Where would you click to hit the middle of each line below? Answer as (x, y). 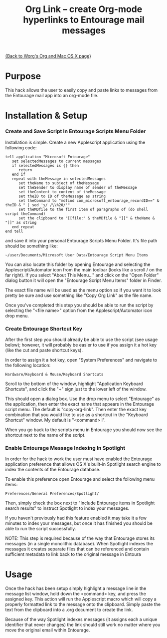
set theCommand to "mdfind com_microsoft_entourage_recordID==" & (89, 201)
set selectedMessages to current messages (56, 161)
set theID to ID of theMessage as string (62, 196)
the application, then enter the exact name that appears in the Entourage (80, 404)
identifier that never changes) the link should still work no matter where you (83, 625)
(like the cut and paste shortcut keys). (44, 350)
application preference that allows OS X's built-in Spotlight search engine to (83, 464)
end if (19, 174)
